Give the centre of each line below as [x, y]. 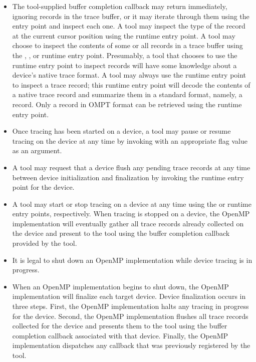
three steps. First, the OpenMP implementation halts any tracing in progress [131, 306]
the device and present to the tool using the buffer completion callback [121, 233]
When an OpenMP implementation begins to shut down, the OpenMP [120, 286]
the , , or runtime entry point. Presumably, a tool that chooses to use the [125, 55]
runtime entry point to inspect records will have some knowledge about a [124, 65]
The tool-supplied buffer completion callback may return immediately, [120, 6]
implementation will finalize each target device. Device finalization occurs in [129, 296]
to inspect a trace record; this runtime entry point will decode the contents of [131, 84]
